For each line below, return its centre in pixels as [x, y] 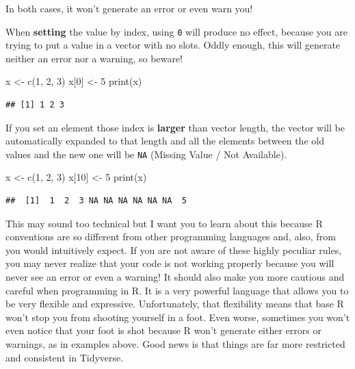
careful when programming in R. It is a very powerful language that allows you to [177, 290]
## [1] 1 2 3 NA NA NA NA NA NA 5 [96, 201]
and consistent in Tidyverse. [65, 357]
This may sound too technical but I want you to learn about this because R [164, 223]
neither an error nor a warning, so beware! [94, 58]
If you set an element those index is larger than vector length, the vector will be [175, 127]
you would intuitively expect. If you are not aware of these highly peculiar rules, [174, 250]
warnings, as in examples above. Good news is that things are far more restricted [175, 344]
